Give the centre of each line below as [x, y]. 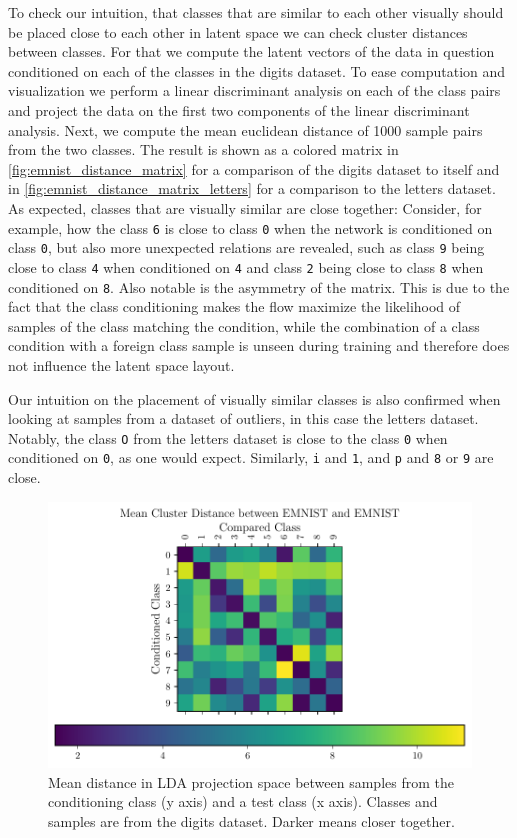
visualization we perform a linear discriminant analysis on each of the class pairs [254, 90]
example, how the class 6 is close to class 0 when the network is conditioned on [250, 227]
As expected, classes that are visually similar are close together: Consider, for [245, 207]
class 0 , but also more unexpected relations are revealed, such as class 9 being [246, 247]
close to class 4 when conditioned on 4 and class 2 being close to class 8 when [246, 266]
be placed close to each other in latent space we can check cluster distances [238, 31]
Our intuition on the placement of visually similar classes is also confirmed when [254, 398]
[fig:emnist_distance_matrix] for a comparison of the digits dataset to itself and [254, 168]
